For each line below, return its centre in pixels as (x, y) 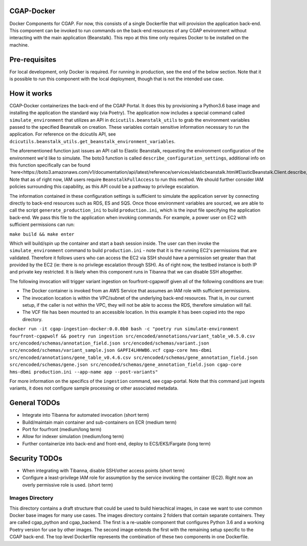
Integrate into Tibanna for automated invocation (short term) (86, 415)
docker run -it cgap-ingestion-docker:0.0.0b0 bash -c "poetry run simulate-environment (124, 329)
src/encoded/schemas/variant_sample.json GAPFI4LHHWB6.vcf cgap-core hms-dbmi (111, 350)
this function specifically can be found (50, 165)
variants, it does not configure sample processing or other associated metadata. (94, 388)
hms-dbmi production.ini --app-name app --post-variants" (84, 372)
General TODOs (35, 403)
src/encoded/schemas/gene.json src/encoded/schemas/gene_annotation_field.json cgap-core (125, 365)
